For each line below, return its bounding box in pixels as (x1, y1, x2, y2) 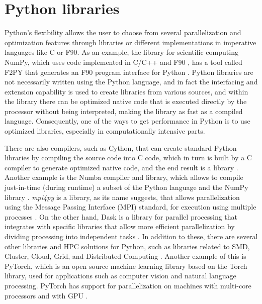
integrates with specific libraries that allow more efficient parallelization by (5, 221, 235, 232)
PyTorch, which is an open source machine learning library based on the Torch (5, 260, 247, 271)
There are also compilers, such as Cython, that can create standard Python (5, 142, 237, 153)
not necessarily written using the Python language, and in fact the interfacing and (5, 76, 258, 87)
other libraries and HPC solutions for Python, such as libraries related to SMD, (5, 241, 250, 251)
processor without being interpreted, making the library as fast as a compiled (5, 106, 243, 116)
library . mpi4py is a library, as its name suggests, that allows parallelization (5, 191, 240, 202)
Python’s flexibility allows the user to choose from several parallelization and (5, 27, 241, 38)
